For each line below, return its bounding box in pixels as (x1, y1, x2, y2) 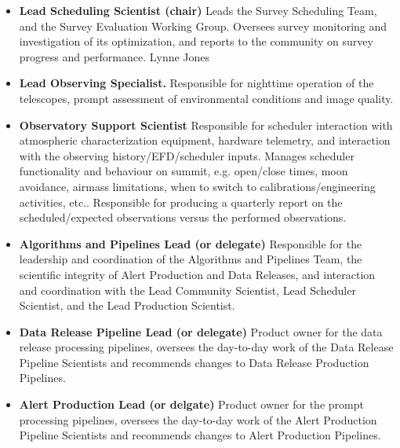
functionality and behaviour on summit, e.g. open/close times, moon (19, 163, 348, 179)
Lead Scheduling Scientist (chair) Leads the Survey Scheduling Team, (19, 2, 377, 18)
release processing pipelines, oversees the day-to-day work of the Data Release (19, 339, 394, 355)
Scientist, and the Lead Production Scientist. (19, 297, 235, 314)
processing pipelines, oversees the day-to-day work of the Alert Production (19, 411, 377, 428)
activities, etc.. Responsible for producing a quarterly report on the (19, 193, 343, 210)
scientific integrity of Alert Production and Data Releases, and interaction (19, 266, 376, 282)
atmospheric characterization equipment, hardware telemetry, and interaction (19, 132, 391, 149)
